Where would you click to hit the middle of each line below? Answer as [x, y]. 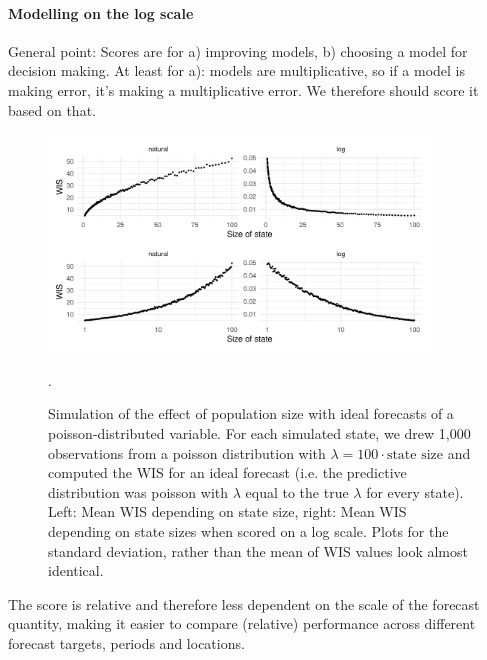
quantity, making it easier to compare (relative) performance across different [242, 623]
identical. [76, 570]
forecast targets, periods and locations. [126, 642]
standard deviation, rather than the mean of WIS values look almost [258, 550]
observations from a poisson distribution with [187, 452]
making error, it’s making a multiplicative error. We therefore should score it [243, 89]
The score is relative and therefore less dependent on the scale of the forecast [244, 603]
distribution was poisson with [138, 491]
